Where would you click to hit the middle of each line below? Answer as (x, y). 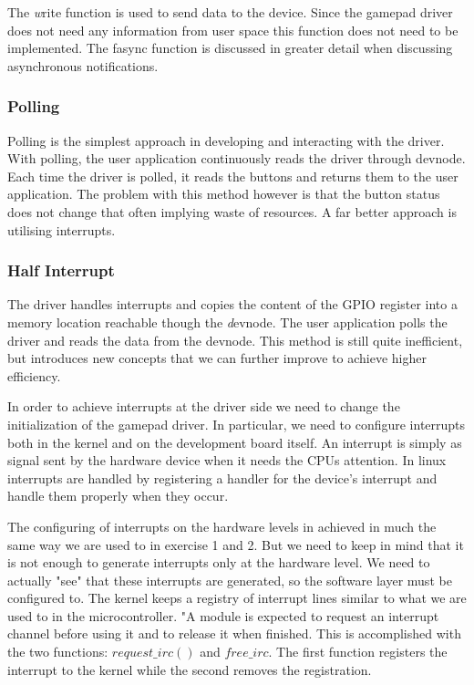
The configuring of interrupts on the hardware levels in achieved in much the (222, 526)
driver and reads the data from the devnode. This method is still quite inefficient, (235, 340)
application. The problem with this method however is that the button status (224, 194)
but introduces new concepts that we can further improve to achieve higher (217, 358)
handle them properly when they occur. (118, 496)
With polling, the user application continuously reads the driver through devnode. (237, 158)
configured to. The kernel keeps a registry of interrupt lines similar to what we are (237, 598)
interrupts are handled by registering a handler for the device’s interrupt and (222, 477)
